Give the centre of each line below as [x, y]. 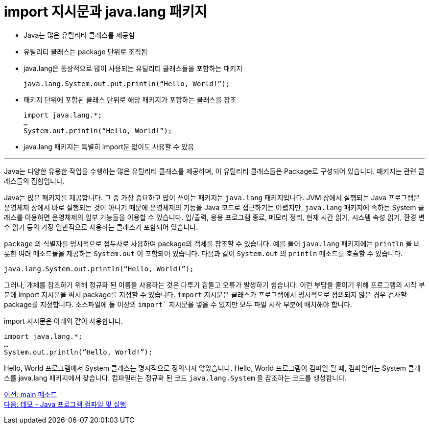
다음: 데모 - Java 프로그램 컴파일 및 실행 [65, 404]
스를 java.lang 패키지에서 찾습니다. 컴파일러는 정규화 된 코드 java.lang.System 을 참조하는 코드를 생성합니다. [175, 378]
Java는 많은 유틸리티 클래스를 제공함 [79, 35]
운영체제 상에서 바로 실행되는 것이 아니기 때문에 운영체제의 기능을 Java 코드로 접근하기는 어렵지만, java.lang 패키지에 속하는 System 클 [214, 207]
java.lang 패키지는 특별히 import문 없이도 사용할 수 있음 [109, 146]
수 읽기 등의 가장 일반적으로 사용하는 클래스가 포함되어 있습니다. [101, 227]
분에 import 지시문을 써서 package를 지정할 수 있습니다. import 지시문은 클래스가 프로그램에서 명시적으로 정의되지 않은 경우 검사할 [205, 294]
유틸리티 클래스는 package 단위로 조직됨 [85, 51]
